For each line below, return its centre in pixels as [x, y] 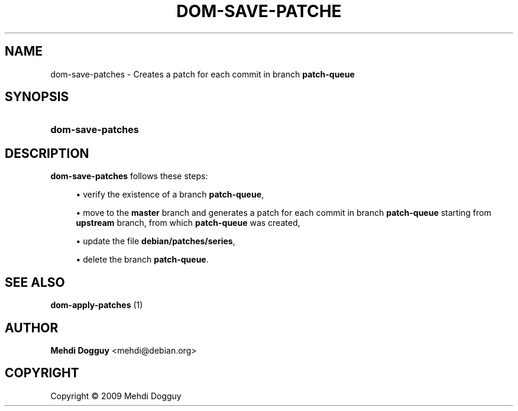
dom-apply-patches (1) [97, 305]
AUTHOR [32, 328]
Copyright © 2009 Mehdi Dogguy [116, 396]
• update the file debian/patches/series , [156, 241]
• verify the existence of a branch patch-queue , [170, 195]
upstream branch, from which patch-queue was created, [188, 223]
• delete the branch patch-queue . [142, 260]
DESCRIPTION [47, 153]
